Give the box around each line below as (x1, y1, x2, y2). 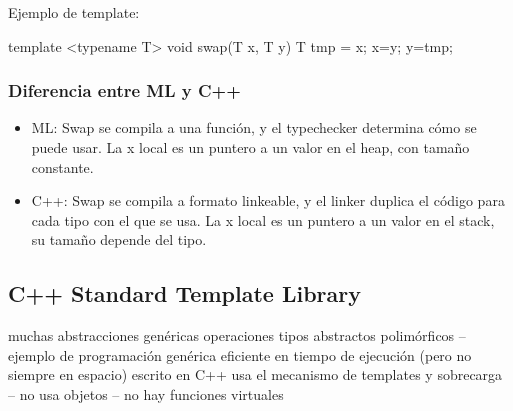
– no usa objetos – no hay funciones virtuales (8, 383, 284, 404)
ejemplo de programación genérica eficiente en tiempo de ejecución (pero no (8, 344, 472, 365)
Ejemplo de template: (8, 2, 140, 22)
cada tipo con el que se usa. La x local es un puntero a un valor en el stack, (31, 209, 495, 230)
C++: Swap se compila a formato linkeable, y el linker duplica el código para (31, 190, 505, 211)
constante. (31, 156, 94, 177)
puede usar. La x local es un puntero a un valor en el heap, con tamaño (31, 137, 470, 157)
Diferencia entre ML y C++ (8, 78, 241, 103)
